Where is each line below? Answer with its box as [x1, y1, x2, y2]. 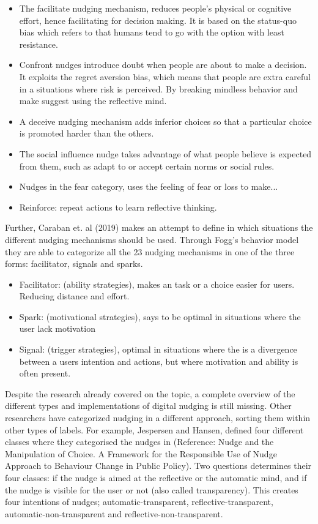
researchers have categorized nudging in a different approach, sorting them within [5, 411, 311, 424]
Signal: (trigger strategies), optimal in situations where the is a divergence [19, 343, 297, 356]
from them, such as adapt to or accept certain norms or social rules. [19, 159, 275, 172]
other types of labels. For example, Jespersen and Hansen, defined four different [5, 423, 304, 436]
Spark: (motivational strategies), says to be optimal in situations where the [19, 310, 301, 323]
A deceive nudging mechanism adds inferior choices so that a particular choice [19, 114, 312, 127]
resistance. [19, 37, 58, 50]
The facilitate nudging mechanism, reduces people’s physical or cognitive [19, 2, 292, 14]
